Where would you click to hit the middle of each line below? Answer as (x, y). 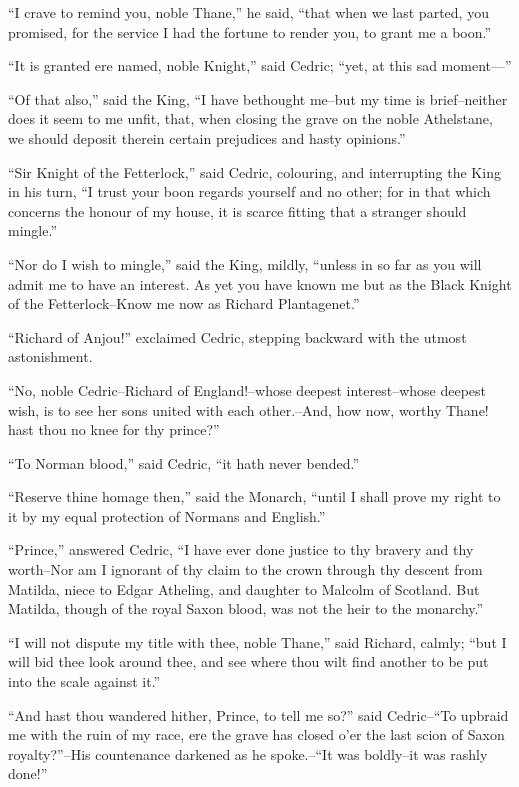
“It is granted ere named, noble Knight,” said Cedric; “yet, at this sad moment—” (260, 65)
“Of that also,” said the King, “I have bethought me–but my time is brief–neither (258, 98)
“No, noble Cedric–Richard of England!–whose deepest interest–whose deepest (247, 389)
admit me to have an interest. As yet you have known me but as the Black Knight (260, 283)
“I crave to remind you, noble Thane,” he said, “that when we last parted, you (248, 12)
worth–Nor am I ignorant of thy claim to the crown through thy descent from (245, 569)
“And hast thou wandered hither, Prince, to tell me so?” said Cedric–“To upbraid (258, 714)
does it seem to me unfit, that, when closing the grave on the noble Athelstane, (250, 118)
